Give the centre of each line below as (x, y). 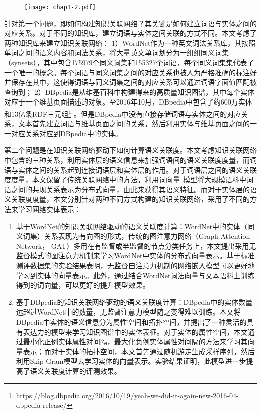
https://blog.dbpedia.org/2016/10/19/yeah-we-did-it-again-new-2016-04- (127, 395)
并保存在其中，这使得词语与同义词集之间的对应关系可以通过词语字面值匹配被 (130, 82)
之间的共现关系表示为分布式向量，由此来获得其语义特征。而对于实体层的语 (134, 189)
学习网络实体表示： (49, 209)
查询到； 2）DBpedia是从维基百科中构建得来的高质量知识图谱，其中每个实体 (129, 92)
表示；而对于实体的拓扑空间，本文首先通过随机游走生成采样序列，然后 (139, 351)
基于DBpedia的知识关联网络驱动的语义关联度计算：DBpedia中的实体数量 (134, 302)
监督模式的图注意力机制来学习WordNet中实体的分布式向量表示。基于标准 (135, 255)
